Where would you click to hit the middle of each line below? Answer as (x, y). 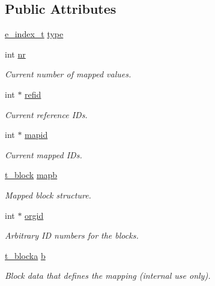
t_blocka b (25, 255)
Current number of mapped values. (68, 74)
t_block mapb (31, 175)
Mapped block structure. (48, 195)
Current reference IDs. (46, 114)
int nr (15, 54)
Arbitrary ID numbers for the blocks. (72, 235)
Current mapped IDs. (44, 154)
